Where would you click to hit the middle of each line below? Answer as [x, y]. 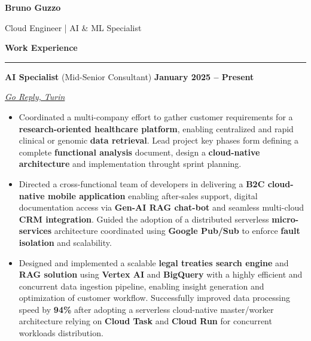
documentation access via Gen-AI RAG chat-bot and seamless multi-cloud [161, 207]
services [35, 231]
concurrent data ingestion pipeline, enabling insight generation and [141, 286]
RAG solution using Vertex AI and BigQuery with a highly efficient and [161, 274]
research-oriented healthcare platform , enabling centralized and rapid [156, 128]
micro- [285, 219]
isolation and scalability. [65, 242]
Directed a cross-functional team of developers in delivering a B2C [142, 183]
